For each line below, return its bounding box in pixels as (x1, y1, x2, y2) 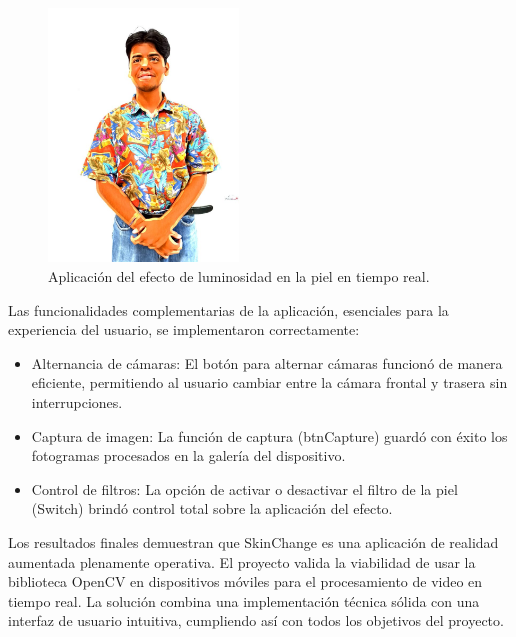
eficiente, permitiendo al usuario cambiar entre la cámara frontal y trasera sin (31, 372, 508, 393)
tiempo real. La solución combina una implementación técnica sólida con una (8, 590, 480, 611)
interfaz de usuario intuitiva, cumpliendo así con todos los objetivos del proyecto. (8, 610, 504, 631)
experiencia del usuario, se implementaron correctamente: (8, 319, 360, 340)
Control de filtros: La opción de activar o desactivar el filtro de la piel (31, 478, 458, 499)
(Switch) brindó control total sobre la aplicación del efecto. (31, 498, 393, 519)
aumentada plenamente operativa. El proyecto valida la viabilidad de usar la (8, 551, 476, 572)
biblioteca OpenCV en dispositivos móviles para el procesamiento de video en (8, 571, 483, 592)
